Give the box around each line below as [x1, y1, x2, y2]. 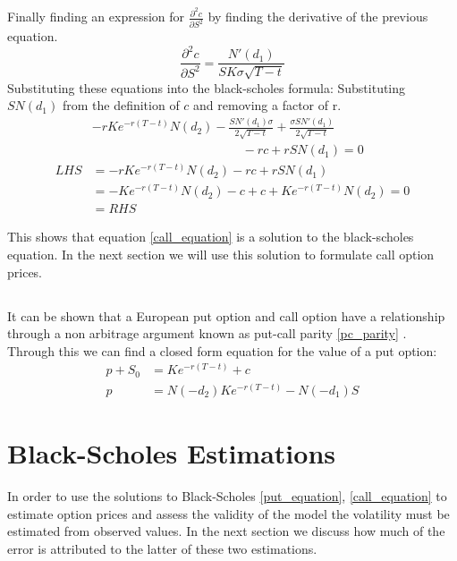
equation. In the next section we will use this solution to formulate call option [7, 244, 435, 263]
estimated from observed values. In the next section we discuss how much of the [7, 522, 445, 540]
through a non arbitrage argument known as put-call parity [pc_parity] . [7, 324, 407, 343]
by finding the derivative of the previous [207, 7, 428, 26]
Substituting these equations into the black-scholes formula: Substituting [7, 78, 406, 97]
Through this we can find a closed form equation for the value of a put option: [7, 341, 437, 360]
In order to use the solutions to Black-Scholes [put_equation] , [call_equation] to [7, 486, 447, 505]
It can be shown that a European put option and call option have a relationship [7, 306, 445, 325]
